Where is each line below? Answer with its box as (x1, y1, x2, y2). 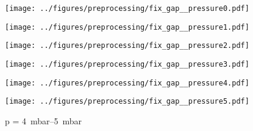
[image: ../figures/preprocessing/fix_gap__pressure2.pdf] (5, 41, 249, 50)
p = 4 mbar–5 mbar (5, 114, 82, 127)
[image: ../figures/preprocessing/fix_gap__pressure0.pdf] (5, 4, 249, 13)
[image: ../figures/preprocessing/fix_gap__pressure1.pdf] (5, 22, 249, 32)
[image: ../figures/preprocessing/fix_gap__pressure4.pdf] (5, 78, 249, 87)
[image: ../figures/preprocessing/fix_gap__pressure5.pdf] (5, 97, 249, 106)
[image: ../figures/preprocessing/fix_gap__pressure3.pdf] (5, 59, 249, 69)
